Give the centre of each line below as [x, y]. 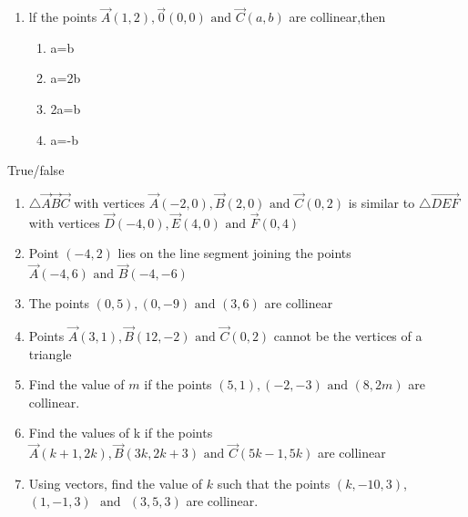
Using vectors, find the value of [116, 483]
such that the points [274, 483]
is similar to [382, 202]
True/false [36, 170]
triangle [50, 353]
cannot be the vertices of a [348, 336]
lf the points [63, 17]
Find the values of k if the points [121, 433]
